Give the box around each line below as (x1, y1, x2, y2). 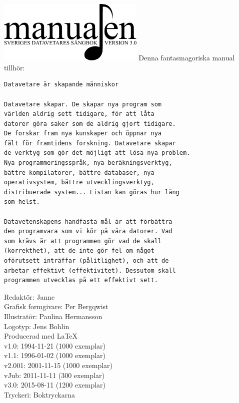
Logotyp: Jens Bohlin (4, 321, 69, 331)
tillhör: (4, 62, 25, 72)
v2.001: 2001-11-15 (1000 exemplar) (4, 360, 113, 370)
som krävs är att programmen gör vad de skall (4, 237, 161, 245)
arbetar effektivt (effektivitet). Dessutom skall (4, 267, 176, 274)
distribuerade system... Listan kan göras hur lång (4, 188, 179, 196)
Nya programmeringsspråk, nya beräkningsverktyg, (4, 159, 172, 167)
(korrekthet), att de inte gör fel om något (4, 247, 154, 255)
